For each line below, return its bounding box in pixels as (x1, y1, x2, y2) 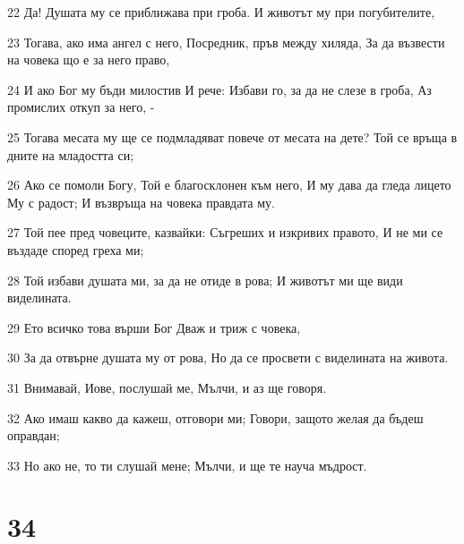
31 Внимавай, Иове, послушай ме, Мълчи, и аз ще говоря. (7, 378, 327, 396)
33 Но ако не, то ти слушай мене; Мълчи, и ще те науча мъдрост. (7, 455, 367, 474)
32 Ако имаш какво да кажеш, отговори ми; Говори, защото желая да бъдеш (7, 408, 424, 427)
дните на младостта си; (7, 145, 134, 164)
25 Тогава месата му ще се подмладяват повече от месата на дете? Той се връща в (7, 127, 458, 146)
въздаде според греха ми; (7, 240, 144, 259)
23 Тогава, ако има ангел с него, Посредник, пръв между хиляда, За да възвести (7, 32, 445, 51)
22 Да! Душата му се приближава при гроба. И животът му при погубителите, (7, 3, 435, 21)
